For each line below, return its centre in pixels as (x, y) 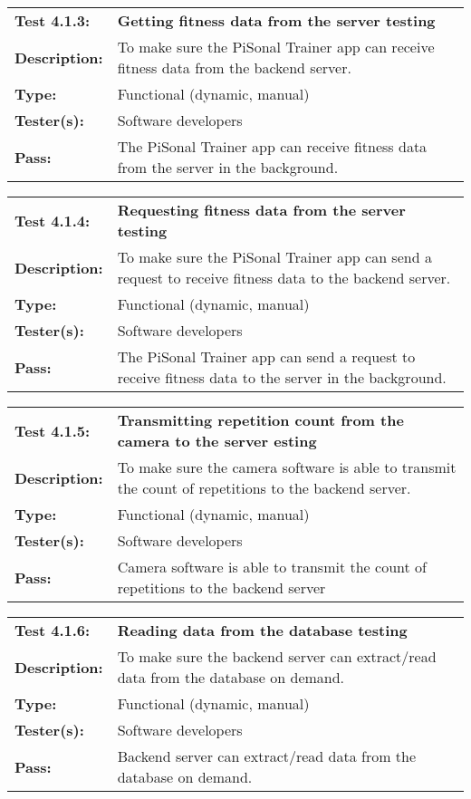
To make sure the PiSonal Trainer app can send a (274, 257)
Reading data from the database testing (262, 630)
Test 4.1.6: (53, 630)
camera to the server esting (217, 441)
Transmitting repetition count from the (260, 420)
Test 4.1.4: (53, 220)
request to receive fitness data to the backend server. (284, 278)
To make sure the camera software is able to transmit (287, 467)
